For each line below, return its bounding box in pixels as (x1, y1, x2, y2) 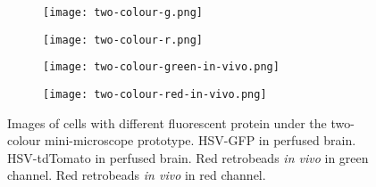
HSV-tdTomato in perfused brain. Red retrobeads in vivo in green (7, 148, 369, 167)
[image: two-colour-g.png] (43, 6, 203, 19)
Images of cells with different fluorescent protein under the (7, 113, 327, 132)
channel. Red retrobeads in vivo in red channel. (7, 166, 266, 184)
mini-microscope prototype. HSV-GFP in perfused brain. (45, 131, 356, 150)
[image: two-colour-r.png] (43, 33, 203, 46)
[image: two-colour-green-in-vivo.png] (43, 61, 280, 74)
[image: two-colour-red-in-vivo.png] (43, 87, 267, 101)
